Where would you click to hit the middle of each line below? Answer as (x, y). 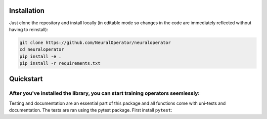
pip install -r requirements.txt (60, 63)
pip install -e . (41, 56)
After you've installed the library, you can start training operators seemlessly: (105, 93)
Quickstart (26, 79)
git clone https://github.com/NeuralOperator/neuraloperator (95, 42)
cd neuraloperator (42, 50)
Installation (27, 11)
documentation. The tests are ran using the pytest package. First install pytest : (91, 110)
